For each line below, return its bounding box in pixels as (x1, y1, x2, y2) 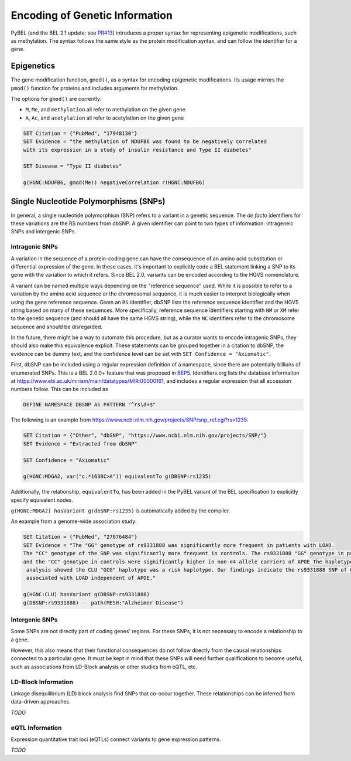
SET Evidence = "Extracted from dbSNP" (23, 440, 137, 447)
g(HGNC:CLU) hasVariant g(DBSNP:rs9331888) (23, 591, 150, 598)
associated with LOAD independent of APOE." (26, 575, 156, 582)
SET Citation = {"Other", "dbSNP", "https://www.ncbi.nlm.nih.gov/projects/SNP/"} (23, 432, 267, 439)
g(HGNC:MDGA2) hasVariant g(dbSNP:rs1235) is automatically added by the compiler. (11, 507, 230, 514)
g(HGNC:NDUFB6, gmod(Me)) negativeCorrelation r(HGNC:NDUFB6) (23, 179, 205, 186)
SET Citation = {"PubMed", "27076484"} (23, 534, 137, 541)
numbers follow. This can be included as (11, 386, 108, 393)
